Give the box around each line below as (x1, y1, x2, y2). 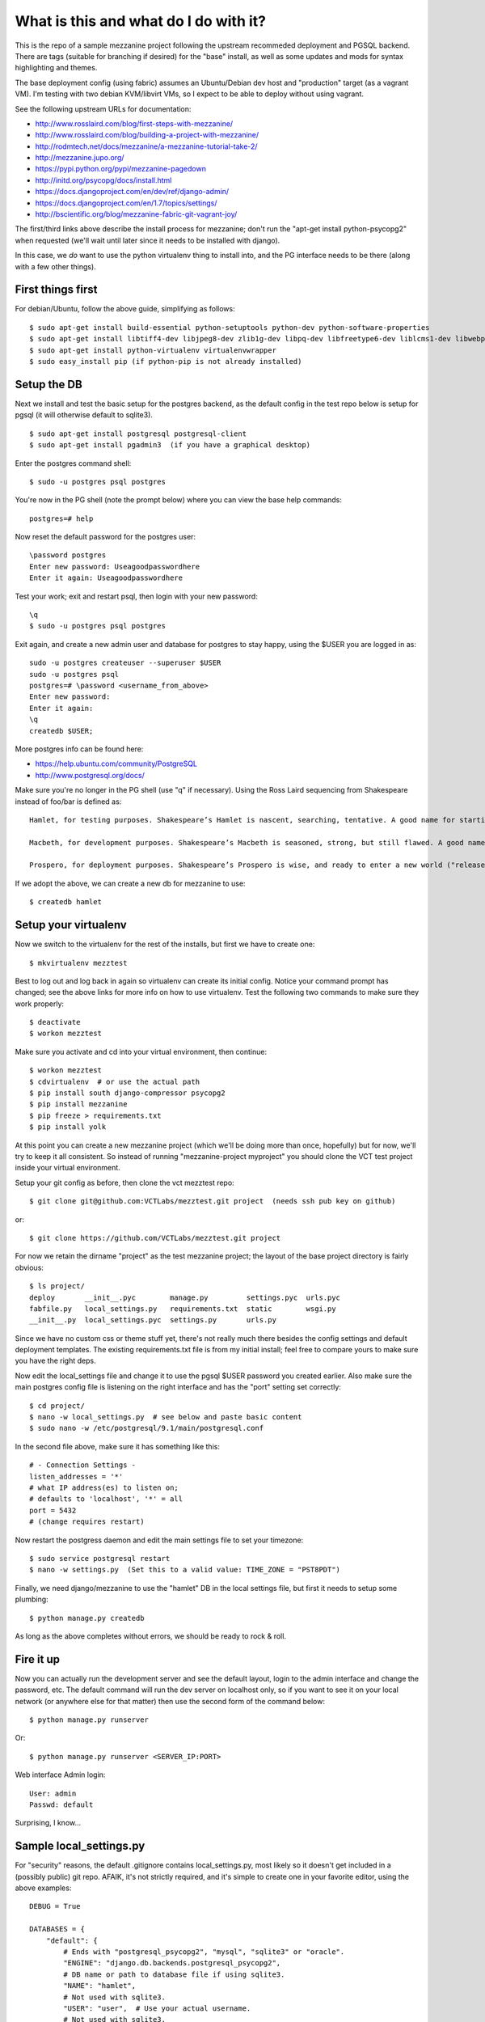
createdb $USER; (29, 726, 94, 735)
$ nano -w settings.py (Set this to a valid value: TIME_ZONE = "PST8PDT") (29, 1565, 341, 1575)
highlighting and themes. (15, 63, 98, 73)
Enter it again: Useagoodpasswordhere (29, 573, 183, 582)
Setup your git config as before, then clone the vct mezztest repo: (15, 1178, 234, 1187)
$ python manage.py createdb (29, 1614, 145, 1622)
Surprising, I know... (15, 1818, 82, 1828)
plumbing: (15, 1594, 48, 1605)
